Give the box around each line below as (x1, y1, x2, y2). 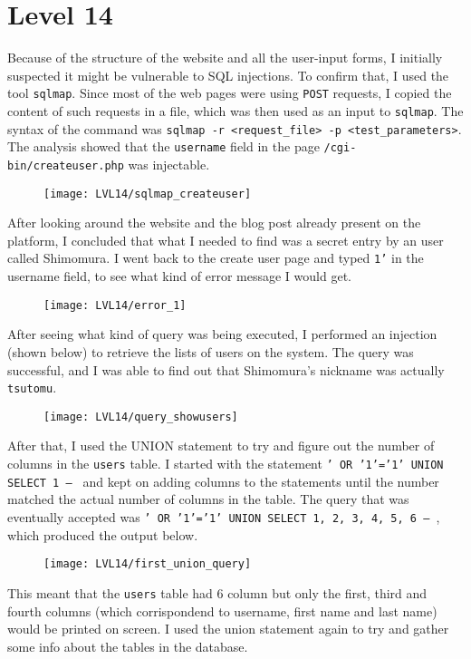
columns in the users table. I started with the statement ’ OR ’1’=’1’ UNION (7, 454, 444, 473)
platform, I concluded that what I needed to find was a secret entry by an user (7, 230, 444, 249)
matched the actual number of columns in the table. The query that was (7, 489, 409, 509)
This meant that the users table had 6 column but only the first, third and (7, 583, 428, 602)
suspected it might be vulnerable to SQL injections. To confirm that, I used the (7, 65, 449, 84)
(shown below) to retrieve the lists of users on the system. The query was (7, 342, 414, 361)
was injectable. (128, 154, 210, 173)
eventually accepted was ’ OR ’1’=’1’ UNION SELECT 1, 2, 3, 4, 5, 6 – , (7, 507, 440, 526)
